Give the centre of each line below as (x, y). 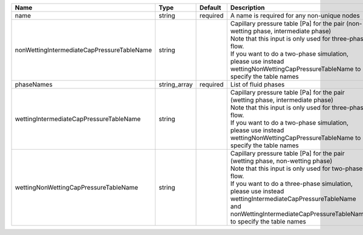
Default (210, 8)
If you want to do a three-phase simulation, (292, 184)
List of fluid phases (257, 84)
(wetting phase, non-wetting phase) (281, 161)
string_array (176, 84)
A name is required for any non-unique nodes (295, 15)
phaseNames (34, 84)
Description (247, 8)
